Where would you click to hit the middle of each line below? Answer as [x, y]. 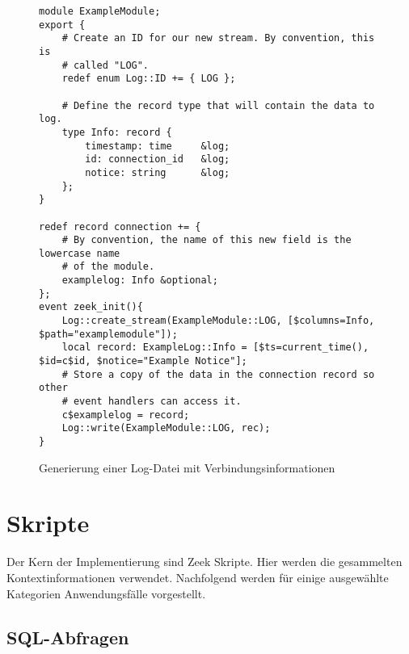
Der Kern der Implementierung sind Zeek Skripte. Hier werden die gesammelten [204, 562]
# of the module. [108, 267]
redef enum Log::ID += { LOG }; [149, 79]
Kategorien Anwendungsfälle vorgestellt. [106, 593]
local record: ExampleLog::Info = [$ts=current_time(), [215, 348]
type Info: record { [117, 132]
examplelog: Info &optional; [140, 281]
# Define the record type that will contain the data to [218, 105]
